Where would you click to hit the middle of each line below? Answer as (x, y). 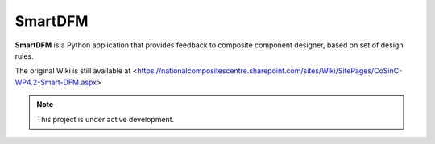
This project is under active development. (106, 119)
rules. (24, 56)
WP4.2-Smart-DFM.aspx (56, 82)
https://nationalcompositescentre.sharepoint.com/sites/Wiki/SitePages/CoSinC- (270, 71)
